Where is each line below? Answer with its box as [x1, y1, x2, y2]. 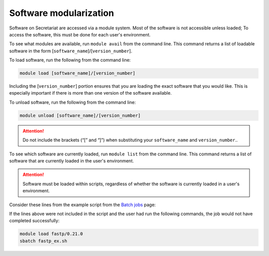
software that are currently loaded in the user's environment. [9, 158, 134, 164]
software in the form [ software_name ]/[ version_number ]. [9, 48, 133, 54]
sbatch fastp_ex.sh [19, 238, 67, 244]
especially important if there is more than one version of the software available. [9, 90, 172, 96]
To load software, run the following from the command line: [9, 57, 131, 63]
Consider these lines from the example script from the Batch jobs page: [9, 202, 156, 208]
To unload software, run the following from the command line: [9, 99, 136, 105]
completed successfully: [9, 218, 60, 224]
